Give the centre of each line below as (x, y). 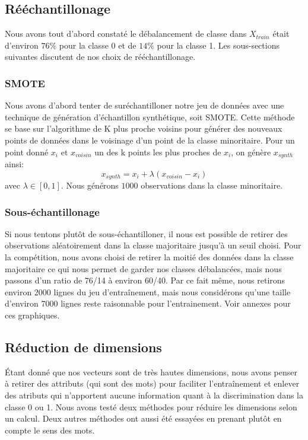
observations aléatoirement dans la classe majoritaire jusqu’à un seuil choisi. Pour (153, 245)
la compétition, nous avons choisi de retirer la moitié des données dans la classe (149, 257)
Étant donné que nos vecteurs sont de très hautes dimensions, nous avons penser (151, 372)
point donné (27, 152)
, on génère (251, 152)
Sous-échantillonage (52, 211)
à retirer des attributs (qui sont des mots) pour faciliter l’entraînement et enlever (152, 383)
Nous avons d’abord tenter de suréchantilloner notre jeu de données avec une (145, 105)
